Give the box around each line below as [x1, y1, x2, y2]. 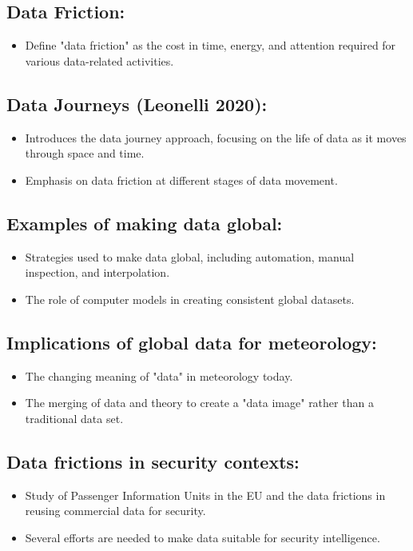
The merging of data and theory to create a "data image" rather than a [25, 394, 374, 411]
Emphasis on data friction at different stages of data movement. [25, 171, 338, 188]
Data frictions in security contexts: [6, 449, 300, 473]
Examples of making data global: [6, 210, 283, 235]
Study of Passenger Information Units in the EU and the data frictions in [25, 486, 386, 503]
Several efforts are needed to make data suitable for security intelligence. [25, 529, 380, 545]
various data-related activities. [25, 52, 174, 69]
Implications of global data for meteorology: [6, 329, 377, 354]
